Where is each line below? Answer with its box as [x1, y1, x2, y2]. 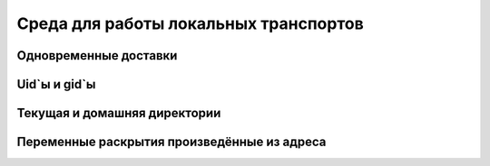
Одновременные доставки [16, 48, 178, 63]
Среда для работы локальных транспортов [16, 14, 365, 33]
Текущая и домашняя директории [16, 106, 221, 121]
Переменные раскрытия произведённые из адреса [16, 134, 327, 150]
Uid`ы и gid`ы [16, 77, 96, 92]
